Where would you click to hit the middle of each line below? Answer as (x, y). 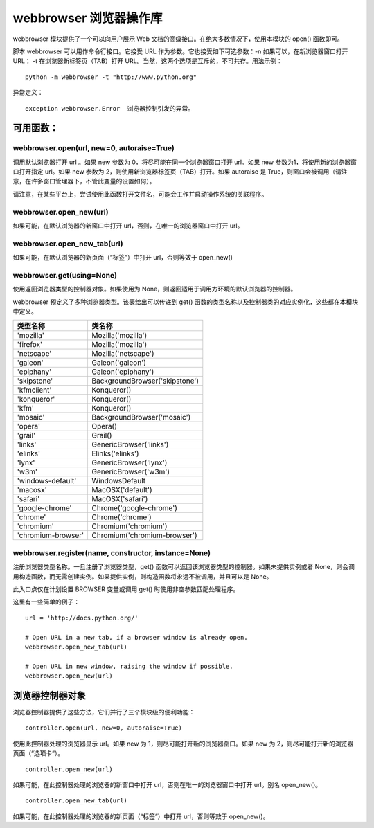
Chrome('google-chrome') (135, 508)
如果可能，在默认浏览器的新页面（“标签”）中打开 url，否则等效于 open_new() (123, 258)
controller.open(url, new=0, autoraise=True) (104, 728)
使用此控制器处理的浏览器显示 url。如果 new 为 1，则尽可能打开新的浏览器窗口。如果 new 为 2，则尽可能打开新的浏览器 (183, 744)
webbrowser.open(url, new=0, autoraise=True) (93, 148)
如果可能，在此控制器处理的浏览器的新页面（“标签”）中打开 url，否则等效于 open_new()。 (141, 816)
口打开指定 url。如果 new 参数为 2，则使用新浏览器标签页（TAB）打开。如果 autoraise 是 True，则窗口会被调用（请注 (180, 172)
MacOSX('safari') (120, 499)
